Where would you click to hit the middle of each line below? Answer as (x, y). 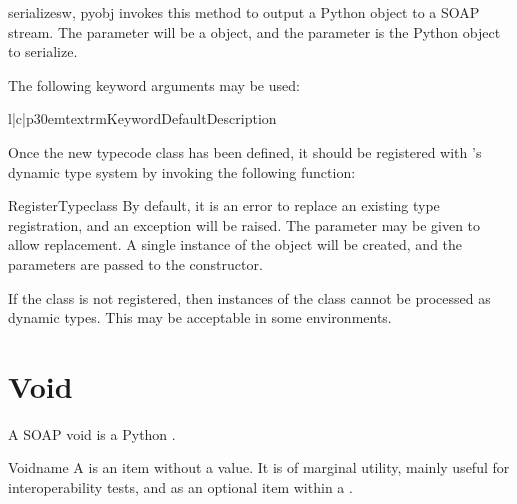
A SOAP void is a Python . (92, 433)
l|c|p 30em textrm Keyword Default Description (142, 118)
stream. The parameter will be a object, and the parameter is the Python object (254, 31)
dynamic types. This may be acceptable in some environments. (200, 317)
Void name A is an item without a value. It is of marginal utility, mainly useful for (259, 467)
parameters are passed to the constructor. (135, 263)
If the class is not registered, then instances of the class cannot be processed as (249, 297)
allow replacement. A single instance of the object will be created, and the (235, 244)
